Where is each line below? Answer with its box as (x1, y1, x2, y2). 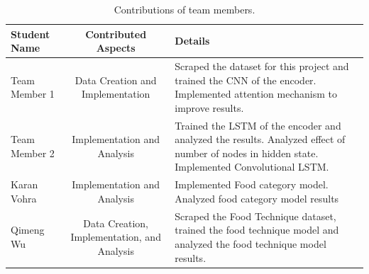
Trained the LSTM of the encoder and (175, 118, 341, 132)
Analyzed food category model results (175, 190, 339, 205)
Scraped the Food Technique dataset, (175, 208, 336, 223)
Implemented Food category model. (175, 177, 329, 192)
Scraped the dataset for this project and (175, 59, 349, 74)
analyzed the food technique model (175, 236, 326, 251)
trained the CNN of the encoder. (175, 72, 316, 87)
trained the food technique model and (175, 222, 339, 237)
